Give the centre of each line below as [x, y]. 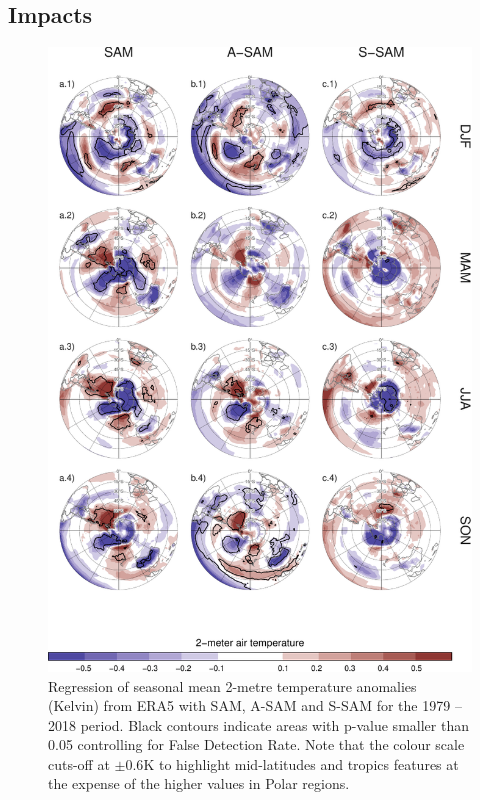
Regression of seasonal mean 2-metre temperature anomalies [232, 685]
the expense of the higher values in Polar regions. [199, 783]
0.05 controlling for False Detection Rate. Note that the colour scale [256, 744]
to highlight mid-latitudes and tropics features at [308, 763]
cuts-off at [79, 763]
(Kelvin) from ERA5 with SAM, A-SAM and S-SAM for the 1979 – [255, 705]
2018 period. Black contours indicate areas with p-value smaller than [258, 724]
